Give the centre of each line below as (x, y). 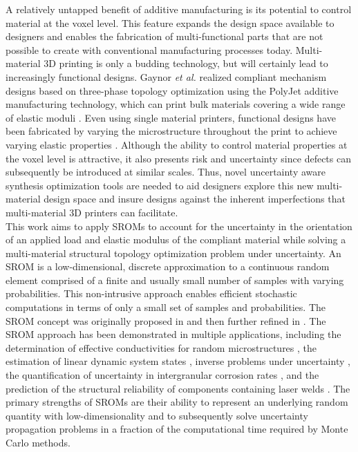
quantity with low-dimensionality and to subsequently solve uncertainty (157, 415)
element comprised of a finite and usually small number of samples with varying (175, 280)
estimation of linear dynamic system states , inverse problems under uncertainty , (178, 361)
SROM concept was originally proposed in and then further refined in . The (166, 320)
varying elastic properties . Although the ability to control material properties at (177, 144)
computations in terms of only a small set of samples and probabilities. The (166, 307)
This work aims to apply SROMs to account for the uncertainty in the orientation (179, 226)
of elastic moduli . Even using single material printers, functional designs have (171, 117)
